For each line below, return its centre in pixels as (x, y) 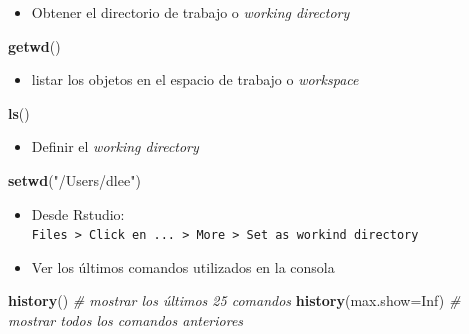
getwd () (34, 45)
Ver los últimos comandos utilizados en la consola (183, 266)
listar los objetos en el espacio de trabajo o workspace (195, 79)
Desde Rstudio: (78, 213)
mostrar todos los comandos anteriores (126, 320)
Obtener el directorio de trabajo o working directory (190, 12)
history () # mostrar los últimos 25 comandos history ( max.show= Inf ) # (234, 300)
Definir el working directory (115, 146)
